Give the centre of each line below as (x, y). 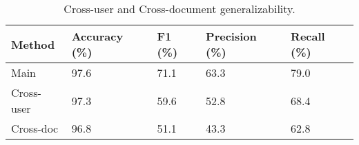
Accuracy (97, 36)
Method (33, 44)
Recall (308, 36)
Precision (231, 36)
